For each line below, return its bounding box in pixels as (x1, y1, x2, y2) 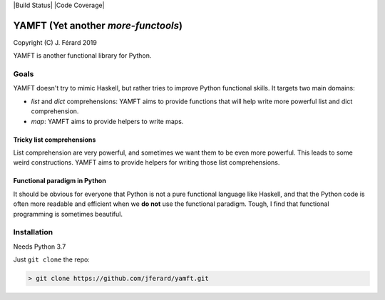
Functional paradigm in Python (13, 177, 106, 185)
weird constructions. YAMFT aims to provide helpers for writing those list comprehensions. (13, 158, 280, 167)
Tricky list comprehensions (13, 135, 96, 144)
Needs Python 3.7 (13, 242, 66, 251)
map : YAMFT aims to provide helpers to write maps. (31, 117, 184, 125)
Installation (13, 227, 53, 237)
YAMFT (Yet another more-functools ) (13, 19, 183, 31)
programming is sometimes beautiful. (13, 210, 123, 218)
